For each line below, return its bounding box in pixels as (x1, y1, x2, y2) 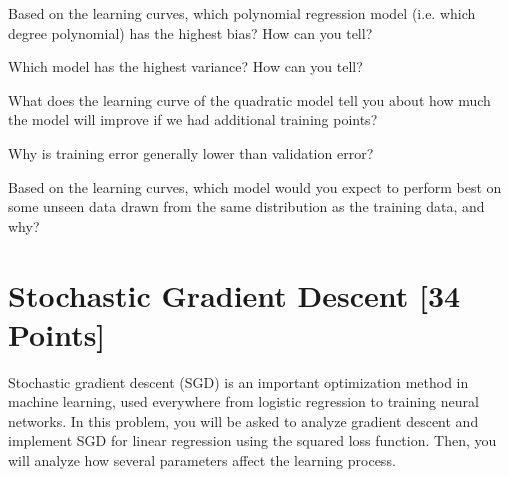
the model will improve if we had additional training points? (8, 109, 378, 130)
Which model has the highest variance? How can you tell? (8, 56, 363, 77)
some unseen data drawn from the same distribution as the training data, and (8, 196, 485, 217)
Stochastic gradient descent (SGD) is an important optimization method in (8, 371, 469, 392)
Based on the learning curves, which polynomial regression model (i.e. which (8, 3, 476, 23)
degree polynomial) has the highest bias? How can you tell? (8, 22, 373, 43)
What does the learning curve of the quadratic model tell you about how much (8, 89, 491, 110)
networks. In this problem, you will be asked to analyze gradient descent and (8, 410, 479, 431)
